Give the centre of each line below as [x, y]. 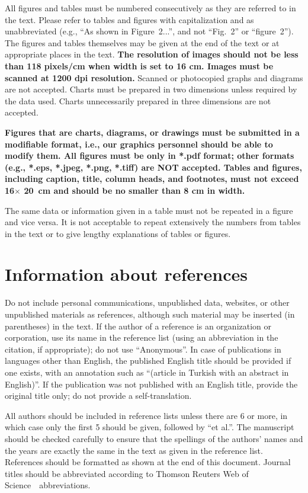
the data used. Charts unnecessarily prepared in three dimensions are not [138, 100]
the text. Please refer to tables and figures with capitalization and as [129, 19]
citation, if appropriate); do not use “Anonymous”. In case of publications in [143, 349]
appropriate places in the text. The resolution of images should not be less [152, 54]
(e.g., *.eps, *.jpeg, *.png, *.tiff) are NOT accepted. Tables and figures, [153, 167]
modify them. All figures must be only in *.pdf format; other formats [150, 156]
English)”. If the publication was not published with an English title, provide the [151, 384]
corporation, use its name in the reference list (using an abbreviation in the [142, 337]
